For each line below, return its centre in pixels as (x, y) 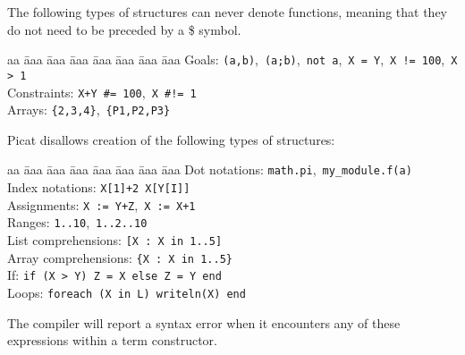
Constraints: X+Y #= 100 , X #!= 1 (102, 92)
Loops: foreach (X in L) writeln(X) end (127, 292)
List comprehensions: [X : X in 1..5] (115, 240)
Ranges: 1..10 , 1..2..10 (77, 222)
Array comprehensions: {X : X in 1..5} (120, 257)
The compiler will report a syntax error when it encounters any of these (204, 322)
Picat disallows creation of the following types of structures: (171, 139)
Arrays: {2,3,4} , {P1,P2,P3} (89, 110)
